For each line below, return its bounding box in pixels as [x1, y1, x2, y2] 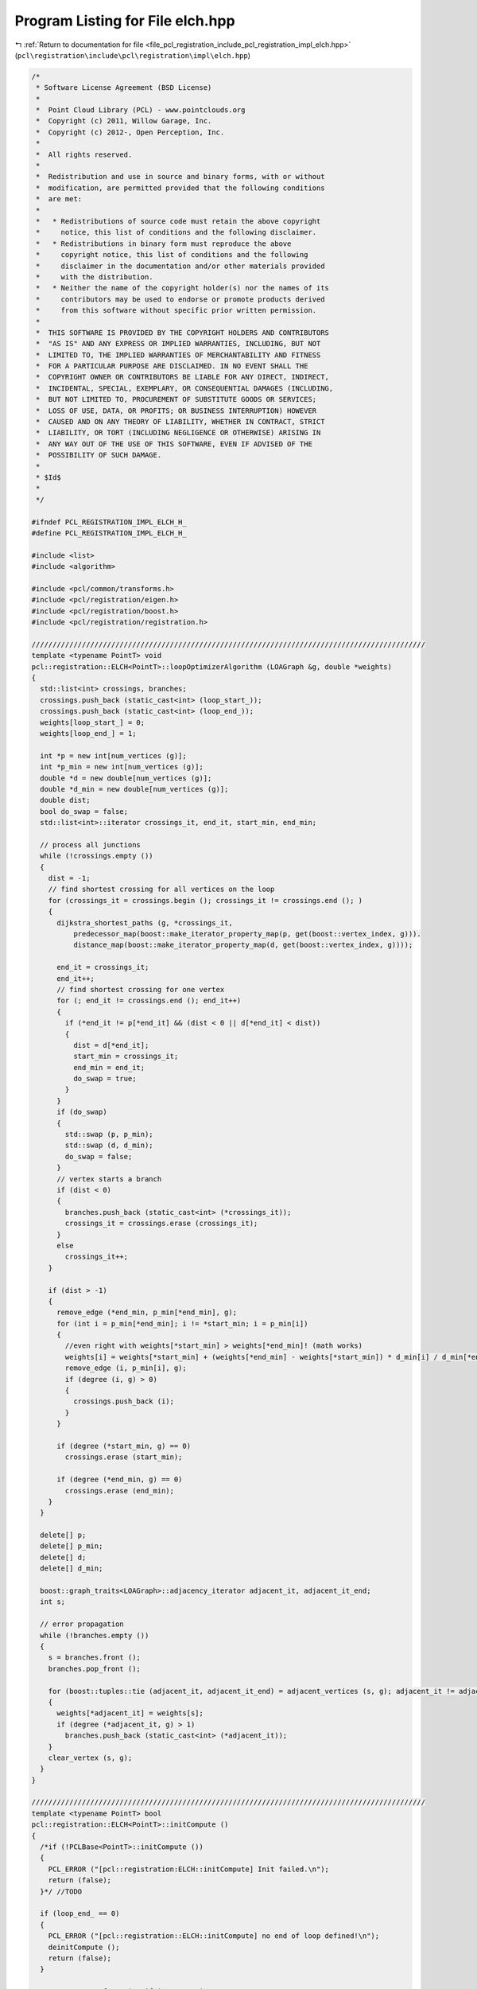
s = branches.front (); [48, 1653, 141, 1662]
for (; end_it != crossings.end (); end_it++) [56, 996, 242, 1006]
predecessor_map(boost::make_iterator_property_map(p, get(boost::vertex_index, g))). [72, 929, 421, 938]
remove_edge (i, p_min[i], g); [64, 1364, 187, 1372]
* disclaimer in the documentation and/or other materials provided [36, 261, 325, 271]
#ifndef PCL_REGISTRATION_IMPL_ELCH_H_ [31, 517, 187, 527]
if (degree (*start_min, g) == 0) [56, 1441, 191, 1450]
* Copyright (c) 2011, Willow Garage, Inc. [36, 116, 212, 126]
